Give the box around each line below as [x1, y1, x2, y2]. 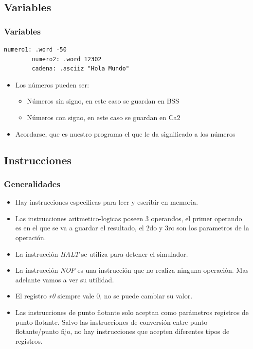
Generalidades [4, 177, 60, 190]
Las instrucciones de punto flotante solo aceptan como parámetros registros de [15, 307, 249, 317]
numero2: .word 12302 [32, 55, 102, 63]
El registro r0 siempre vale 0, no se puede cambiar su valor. [15, 291, 193, 301]
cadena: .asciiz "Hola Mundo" [32, 65, 129, 72]
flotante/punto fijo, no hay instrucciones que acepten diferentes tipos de [15, 326, 230, 336]
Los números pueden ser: [15, 79, 89, 89]
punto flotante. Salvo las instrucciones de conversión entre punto [15, 316, 208, 327]
